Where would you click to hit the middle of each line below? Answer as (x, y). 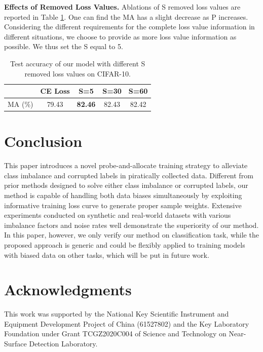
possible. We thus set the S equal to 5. (64, 46)
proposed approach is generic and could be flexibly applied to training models (125, 244)
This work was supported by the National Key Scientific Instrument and (117, 314)
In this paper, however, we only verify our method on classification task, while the (131, 235)
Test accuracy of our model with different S (78, 63)
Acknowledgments (68, 289)
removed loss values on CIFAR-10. (78, 73)
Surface (15, 344)
